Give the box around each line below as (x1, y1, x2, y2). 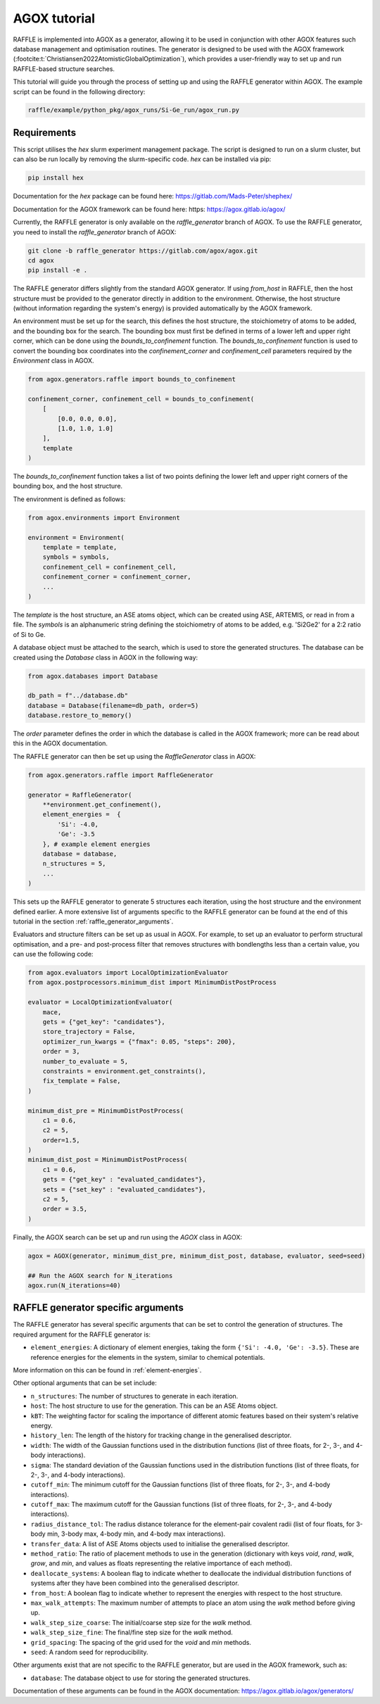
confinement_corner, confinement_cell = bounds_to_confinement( (27, 395, 255, 403)
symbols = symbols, (42, 553, 110, 561)
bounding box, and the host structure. (13, 482, 123, 491)
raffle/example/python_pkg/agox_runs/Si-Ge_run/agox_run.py (27, 106, 240, 114)
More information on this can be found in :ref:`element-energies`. (13, 1366, 202, 1375)
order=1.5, (42, 1136, 80, 1144)
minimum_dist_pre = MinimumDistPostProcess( (27, 1106, 184, 1115)
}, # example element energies (42, 840, 151, 848)
